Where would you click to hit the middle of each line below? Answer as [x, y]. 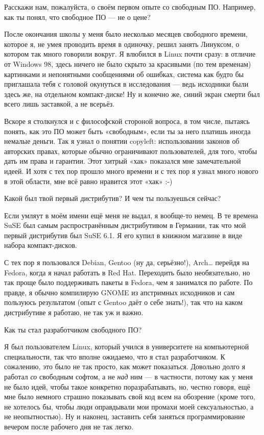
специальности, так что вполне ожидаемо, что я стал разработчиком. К [115, 356]
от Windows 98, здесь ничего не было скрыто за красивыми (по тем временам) [128, 63]
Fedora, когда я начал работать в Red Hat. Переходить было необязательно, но [127, 272]
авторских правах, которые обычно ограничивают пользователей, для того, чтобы [131, 151]
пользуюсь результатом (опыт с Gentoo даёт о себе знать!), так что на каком [124, 302]
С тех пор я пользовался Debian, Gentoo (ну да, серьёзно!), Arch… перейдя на [127, 262]
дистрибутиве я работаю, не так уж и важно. [74, 312]
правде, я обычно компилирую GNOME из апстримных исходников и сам [119, 292]
